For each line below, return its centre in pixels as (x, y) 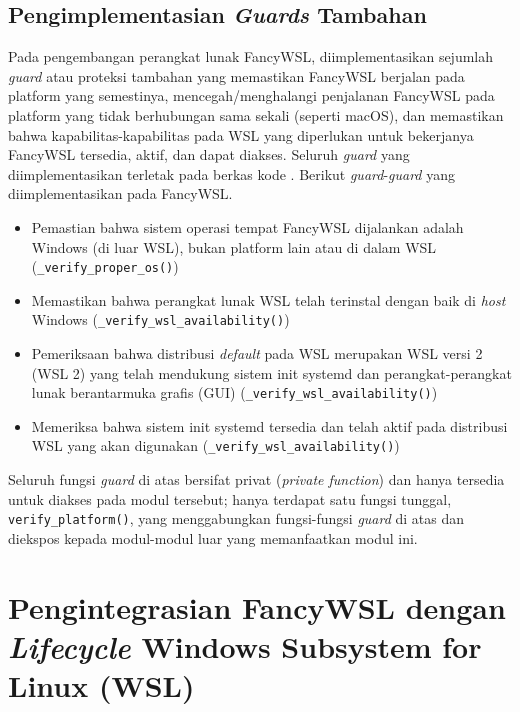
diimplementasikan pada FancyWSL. (120, 193)
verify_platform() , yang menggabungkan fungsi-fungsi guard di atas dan (236, 518)
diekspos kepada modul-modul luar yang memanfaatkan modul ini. (213, 537)
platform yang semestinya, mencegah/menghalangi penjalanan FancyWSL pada (251, 95)
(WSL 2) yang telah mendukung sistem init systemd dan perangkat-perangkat (271, 372)
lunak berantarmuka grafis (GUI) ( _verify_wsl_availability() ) (234, 392)
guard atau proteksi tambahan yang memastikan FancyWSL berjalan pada (236, 75)
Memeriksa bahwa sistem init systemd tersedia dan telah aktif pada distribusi (269, 425)
